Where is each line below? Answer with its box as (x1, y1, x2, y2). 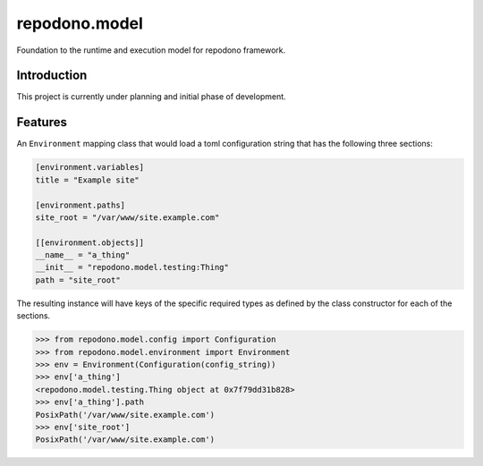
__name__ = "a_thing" (35, 250, 131, 260)
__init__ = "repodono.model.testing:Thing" (35, 262, 230, 273)
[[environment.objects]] (35, 237, 145, 248)
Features (16, 114, 67, 130)
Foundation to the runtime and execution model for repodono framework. (16, 45, 286, 55)
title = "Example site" (35, 174, 140, 185)
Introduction (16, 68, 88, 83)
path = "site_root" (35, 275, 121, 285)
